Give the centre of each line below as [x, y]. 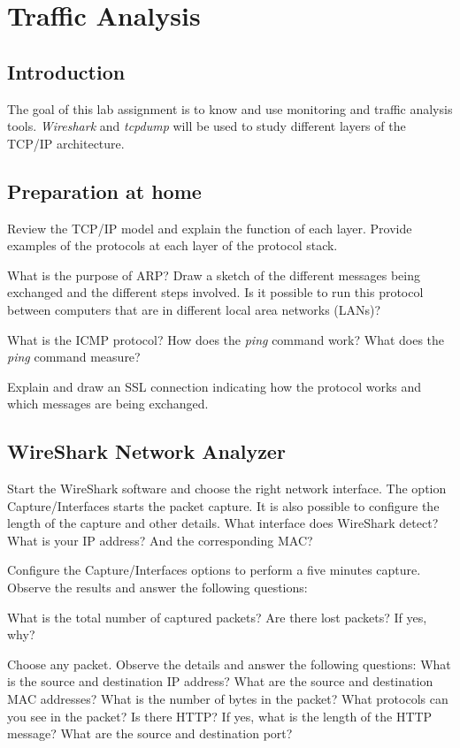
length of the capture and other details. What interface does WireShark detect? [223, 523]
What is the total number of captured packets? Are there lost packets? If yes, [217, 617]
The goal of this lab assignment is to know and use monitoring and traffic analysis [230, 108]
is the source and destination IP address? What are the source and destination [220, 681]
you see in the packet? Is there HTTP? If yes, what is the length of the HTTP [220, 716]
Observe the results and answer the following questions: [157, 588]
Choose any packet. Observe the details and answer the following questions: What [229, 664]
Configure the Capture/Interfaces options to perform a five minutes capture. [214, 570]
